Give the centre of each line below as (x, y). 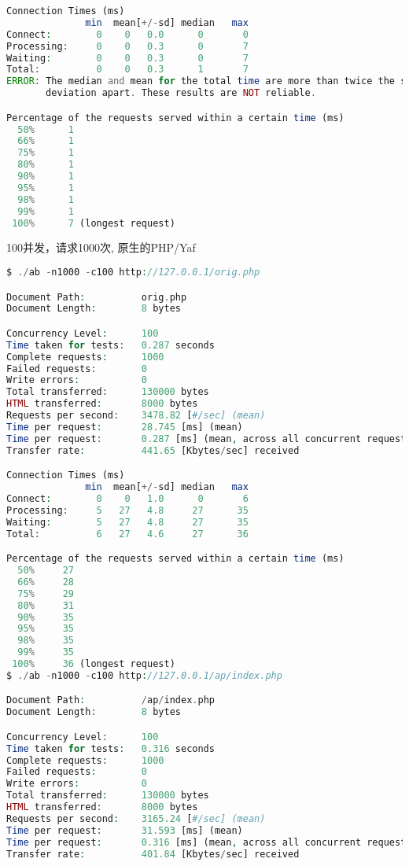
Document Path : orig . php (97, 297)
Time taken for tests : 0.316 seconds (111, 748)
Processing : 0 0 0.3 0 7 (127, 46)
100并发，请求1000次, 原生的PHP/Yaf (101, 247)
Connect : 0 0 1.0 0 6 (127, 498)
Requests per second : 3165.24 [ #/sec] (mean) (136, 818)
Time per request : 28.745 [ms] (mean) (125, 427)
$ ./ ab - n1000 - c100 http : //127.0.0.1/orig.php (133, 272)
